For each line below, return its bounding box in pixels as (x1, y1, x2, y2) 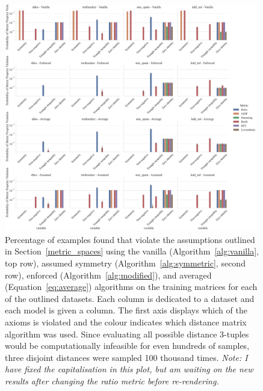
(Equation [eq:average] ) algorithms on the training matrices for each (5, 280, 258, 293)
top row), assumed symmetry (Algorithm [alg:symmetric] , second (5, 257, 246, 269)
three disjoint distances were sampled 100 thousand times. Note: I (5, 351, 248, 363)
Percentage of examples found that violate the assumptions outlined (5, 233, 255, 245)
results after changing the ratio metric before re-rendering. (5, 375, 219, 387)
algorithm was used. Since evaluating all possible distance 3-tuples (5, 327, 249, 340)
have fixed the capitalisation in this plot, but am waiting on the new (5, 363, 253, 375)
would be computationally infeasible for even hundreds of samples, (5, 339, 250, 352)
